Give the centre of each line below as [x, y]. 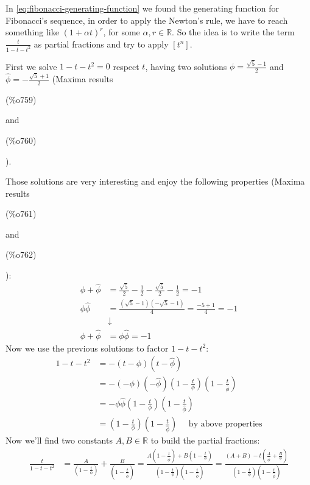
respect [126, 66]
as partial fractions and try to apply [101, 44]
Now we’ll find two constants [59, 440]
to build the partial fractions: [205, 440]
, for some [122, 32]
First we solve [31, 66]
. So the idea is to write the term [233, 32]
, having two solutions [186, 66]
